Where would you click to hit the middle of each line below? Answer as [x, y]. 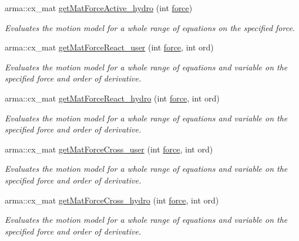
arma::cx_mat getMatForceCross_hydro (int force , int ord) [112, 200]
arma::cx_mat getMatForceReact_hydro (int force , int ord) [112, 98]
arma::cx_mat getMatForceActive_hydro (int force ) [99, 8]
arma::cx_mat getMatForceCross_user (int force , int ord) [109, 149]
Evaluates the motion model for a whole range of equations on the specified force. [150, 27]
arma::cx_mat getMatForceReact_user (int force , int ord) [109, 47]
